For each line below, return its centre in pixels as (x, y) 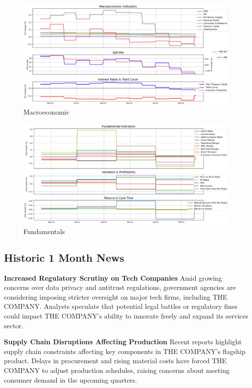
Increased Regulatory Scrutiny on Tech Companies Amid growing (113, 278)
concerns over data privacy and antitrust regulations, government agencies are (120, 287)
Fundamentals (44, 231)
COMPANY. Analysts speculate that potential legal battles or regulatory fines (121, 306)
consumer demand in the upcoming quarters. (71, 380)
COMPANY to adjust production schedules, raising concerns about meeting (117, 370)
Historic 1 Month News (64, 257)
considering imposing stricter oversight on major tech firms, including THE (116, 296)
